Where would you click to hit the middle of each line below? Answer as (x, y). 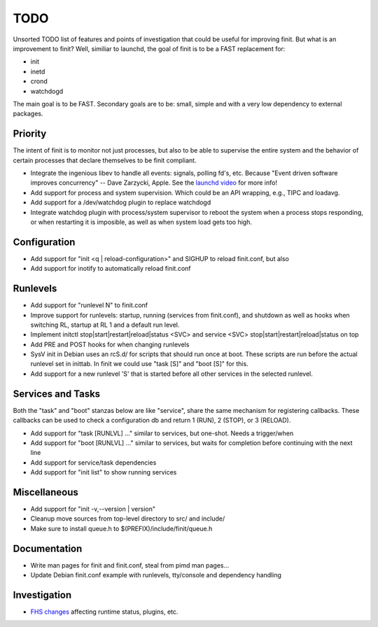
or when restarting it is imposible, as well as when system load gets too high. (141, 222)
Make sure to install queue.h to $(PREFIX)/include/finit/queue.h (121, 528)
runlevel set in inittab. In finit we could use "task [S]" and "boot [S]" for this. (139, 364)
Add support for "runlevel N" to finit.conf (89, 305)
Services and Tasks (57, 394)
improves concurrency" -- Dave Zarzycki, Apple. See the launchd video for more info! (154, 183)
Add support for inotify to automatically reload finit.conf (111, 269)
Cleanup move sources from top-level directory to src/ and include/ (128, 519)
